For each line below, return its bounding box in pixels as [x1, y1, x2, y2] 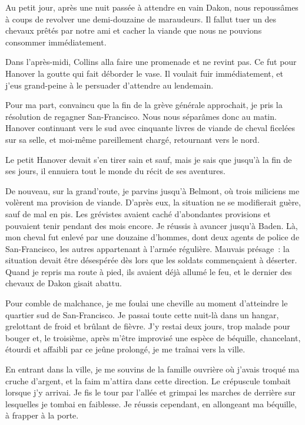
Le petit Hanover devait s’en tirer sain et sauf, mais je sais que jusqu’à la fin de [5, 153, 292, 165]
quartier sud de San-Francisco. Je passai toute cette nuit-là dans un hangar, [5, 308, 279, 321]
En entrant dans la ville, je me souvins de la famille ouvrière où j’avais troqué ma [5, 363, 300, 375]
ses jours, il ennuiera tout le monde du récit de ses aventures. [5, 165, 226, 177]
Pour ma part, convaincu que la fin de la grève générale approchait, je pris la [5, 99, 283, 111]
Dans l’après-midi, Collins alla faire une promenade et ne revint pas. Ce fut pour [5, 55, 297, 68]
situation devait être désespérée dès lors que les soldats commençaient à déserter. [5, 254, 297, 266]
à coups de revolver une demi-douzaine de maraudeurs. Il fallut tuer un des [5, 12, 277, 25]
